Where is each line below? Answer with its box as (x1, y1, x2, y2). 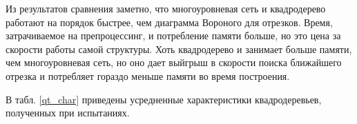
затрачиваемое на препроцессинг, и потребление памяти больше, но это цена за (6, 28, 341, 43)
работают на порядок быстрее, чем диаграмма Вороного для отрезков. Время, (6, 14, 333, 29)
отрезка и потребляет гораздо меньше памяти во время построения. (6, 68, 290, 83)
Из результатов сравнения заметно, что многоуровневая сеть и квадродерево (6, 1, 326, 15)
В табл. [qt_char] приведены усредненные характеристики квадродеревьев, (6, 92, 322, 106)
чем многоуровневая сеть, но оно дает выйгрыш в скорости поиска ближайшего (6, 55, 342, 70)
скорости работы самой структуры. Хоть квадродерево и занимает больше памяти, (6, 41, 352, 56)
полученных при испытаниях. (6, 105, 130, 120)
